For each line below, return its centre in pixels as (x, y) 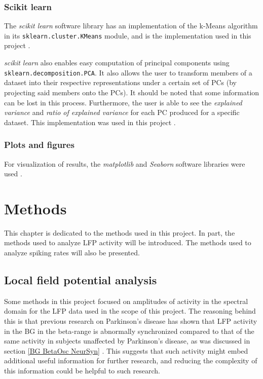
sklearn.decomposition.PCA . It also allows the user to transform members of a (128, 72)
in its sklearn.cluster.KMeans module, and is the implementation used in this (128, 35)
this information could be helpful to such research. (82, 370)
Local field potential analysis (81, 279)
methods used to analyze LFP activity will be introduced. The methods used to (128, 242)
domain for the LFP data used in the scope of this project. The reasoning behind (130, 311)
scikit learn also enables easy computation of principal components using (117, 63)
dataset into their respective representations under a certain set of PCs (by (120, 82)
